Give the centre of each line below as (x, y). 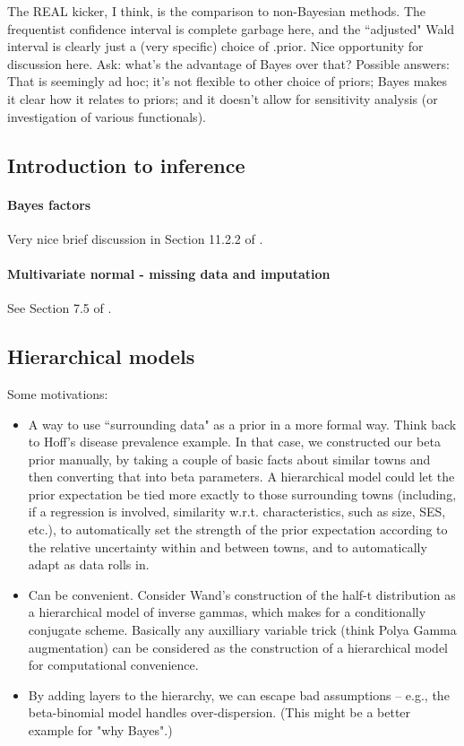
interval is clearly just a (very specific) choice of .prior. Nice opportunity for (215, 46)
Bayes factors (49, 204)
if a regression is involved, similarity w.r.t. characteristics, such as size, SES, (237, 512)
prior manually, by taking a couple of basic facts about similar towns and (229, 459)
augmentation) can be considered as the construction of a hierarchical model (238, 647)
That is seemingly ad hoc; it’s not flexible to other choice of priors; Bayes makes (228, 81)
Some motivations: (58, 393)
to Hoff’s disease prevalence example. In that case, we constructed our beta (234, 442)
